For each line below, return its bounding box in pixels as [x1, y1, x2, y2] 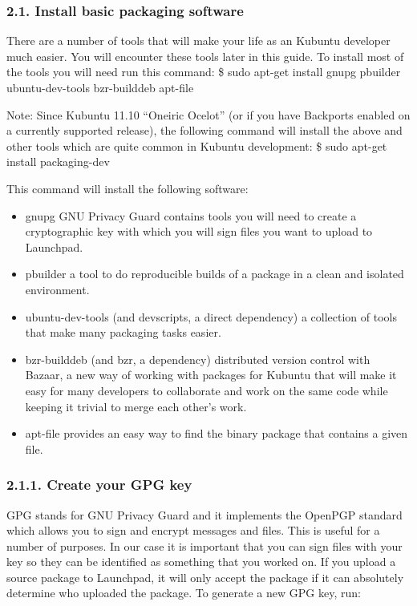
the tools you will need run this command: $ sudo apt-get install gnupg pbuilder [6, 63, 401, 80]
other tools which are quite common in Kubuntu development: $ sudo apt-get [6, 137, 387, 154]
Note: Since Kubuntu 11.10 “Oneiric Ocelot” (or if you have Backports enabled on [6, 106, 411, 123]
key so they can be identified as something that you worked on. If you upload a [6, 553, 396, 570]
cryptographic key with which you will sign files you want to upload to [25, 223, 373, 240]
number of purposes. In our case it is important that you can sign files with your [6, 537, 403, 554]
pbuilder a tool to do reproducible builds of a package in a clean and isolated [25, 265, 404, 282]
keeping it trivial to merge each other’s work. [25, 398, 247, 414]
